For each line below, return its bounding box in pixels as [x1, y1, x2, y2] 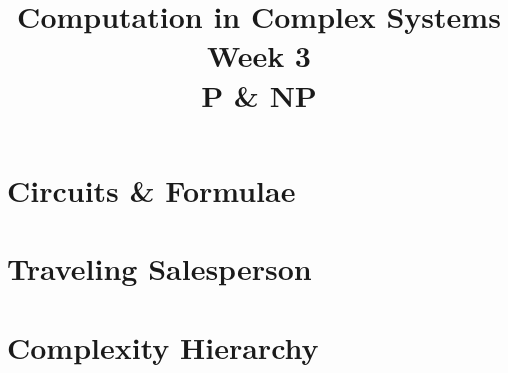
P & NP [201, 74, 317, 115]
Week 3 [207, 35, 311, 76]
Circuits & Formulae [7, 169, 296, 210]
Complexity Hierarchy [7, 326, 319, 367]
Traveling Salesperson [7, 248, 312, 289]
